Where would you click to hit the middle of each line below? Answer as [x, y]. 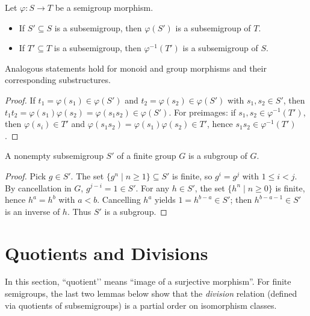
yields [165, 200]
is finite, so [192, 175]
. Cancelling [119, 200]
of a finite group [147, 156]
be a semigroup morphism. [104, 7]
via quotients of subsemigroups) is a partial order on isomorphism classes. [141, 305]
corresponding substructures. [58, 80]
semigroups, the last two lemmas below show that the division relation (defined [151, 293]
